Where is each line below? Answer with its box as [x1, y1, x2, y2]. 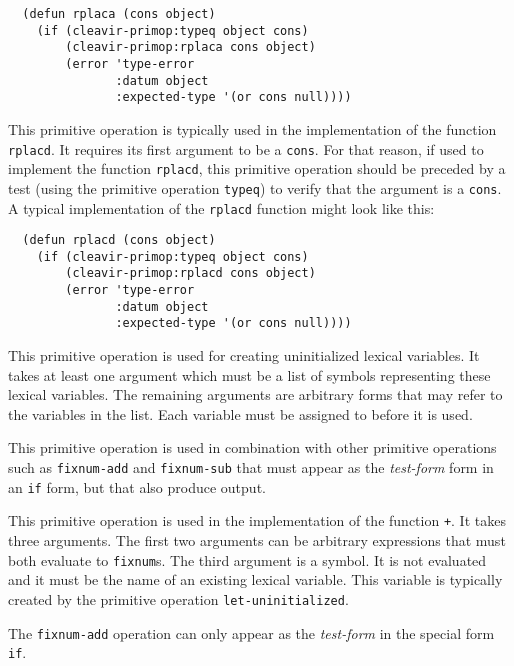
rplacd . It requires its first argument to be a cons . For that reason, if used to [8, 138, 484, 159]
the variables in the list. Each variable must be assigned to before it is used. [8, 403, 473, 424]
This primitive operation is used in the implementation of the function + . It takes [8, 510, 506, 531]
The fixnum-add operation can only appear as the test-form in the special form [8, 622, 495, 643]
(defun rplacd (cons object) [22, 233, 216, 248]
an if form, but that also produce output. [8, 476, 266, 497]
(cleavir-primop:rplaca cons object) [65, 40, 316, 55]
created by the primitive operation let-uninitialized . [8, 588, 349, 609]
